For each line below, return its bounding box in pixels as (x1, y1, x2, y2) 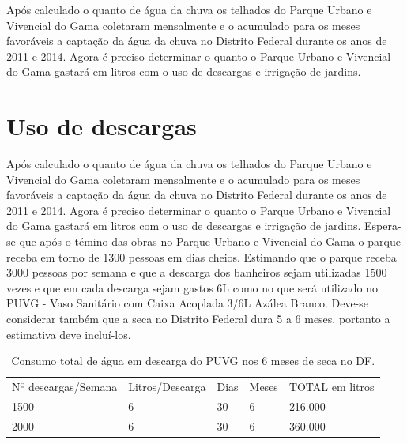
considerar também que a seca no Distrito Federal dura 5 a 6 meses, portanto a (6, 310, 390, 327)
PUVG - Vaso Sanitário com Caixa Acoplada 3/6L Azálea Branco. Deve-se (6, 295, 368, 311)
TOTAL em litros (288, 378, 375, 395)
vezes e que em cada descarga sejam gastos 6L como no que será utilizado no (6, 279, 379, 295)
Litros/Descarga (128, 378, 206, 395)
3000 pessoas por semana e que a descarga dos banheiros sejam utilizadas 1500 (6, 264, 387, 280)
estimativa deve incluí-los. (6, 325, 131, 342)
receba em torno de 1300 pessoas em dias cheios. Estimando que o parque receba (6, 248, 397, 265)
